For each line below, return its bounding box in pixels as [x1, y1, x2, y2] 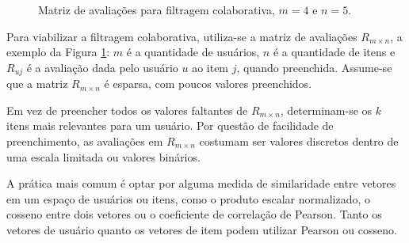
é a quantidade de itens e [273, 44, 396, 60]
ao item [192, 59, 229, 75]
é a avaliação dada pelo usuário [26, 59, 178, 75]
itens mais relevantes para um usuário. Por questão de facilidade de [6, 117, 334, 134]
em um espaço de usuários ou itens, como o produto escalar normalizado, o [6, 190, 371, 207]
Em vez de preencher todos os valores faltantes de [6, 101, 248, 118]
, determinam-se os [280, 101, 373, 118]
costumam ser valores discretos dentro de [199, 133, 399, 150]
